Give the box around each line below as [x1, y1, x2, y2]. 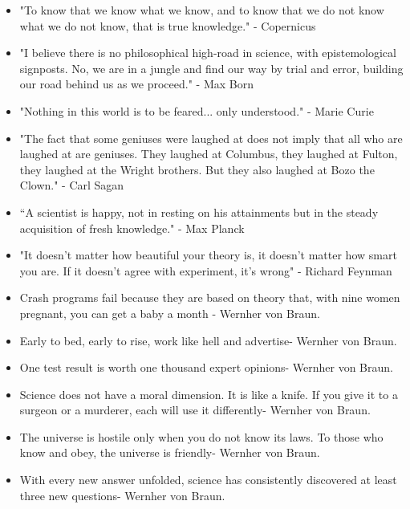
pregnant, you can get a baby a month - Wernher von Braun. [19, 304, 320, 321]
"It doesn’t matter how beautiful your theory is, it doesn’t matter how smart [19, 246, 397, 263]
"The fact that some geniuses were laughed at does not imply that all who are [19, 129, 403, 146]
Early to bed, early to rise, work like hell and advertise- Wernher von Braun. [19, 332, 397, 348]
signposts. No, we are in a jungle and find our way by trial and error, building [19, 59, 404, 76]
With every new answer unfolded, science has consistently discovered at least [19, 471, 397, 488]
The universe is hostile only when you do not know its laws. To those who [19, 428, 384, 445]
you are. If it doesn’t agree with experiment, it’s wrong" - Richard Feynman [19, 262, 392, 279]
